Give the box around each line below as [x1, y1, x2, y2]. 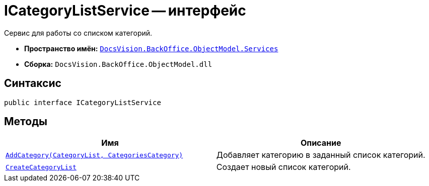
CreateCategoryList [6, 163, 77, 171]
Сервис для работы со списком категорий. [4, 28, 153, 37]
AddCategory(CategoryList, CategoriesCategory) [6, 151, 183, 159]
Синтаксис [4, 77, 61, 90]
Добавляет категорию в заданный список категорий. [216, 150, 425, 160]
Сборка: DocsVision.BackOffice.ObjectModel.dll [24, 59, 212, 68]
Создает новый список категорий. [216, 162, 351, 172]
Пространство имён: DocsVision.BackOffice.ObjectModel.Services [24, 44, 278, 53]
